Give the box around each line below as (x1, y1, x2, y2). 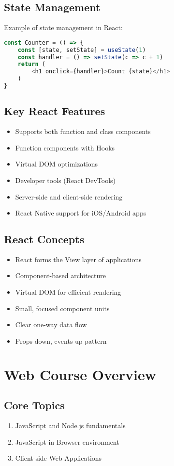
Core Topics (4, 398, 65, 413)
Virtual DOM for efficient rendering (15, 287, 121, 297)
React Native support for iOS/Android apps (15, 208, 146, 218)
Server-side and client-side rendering (15, 191, 123, 201)
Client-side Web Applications (15, 453, 102, 463)
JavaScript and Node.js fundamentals (15, 420, 126, 431)
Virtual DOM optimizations (15, 159, 98, 169)
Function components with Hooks (15, 142, 115, 152)
